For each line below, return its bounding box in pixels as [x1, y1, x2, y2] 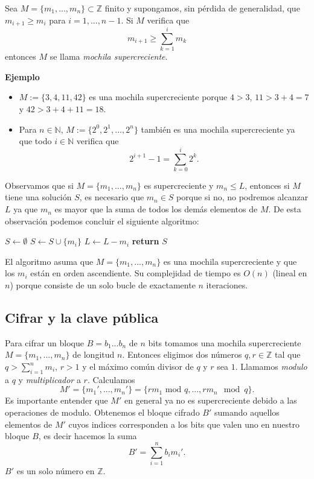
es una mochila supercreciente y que [163, 255, 297, 267]
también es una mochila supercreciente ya [141, 122, 295, 135]
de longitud [72, 348, 115, 361]
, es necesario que [79, 191, 144, 203]
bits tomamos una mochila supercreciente [148, 336, 301, 349]
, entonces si [245, 179, 290, 191]
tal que [275, 348, 301, 361]
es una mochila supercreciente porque [89, 90, 228, 103]
